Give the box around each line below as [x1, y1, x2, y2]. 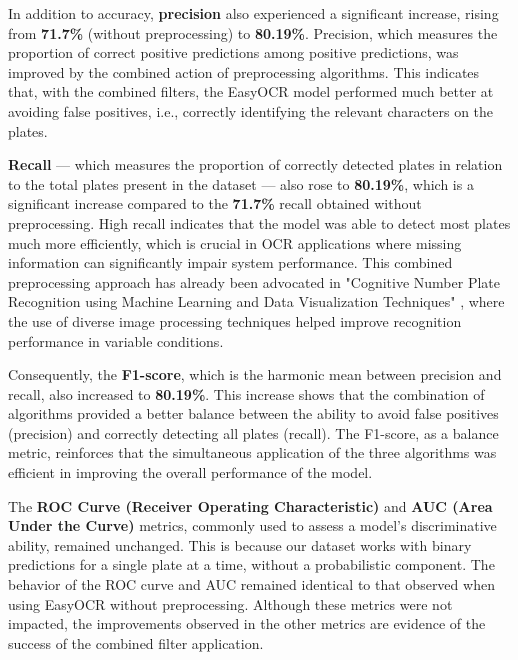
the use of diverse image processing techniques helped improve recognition [8, 310, 462, 331]
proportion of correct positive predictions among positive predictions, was [8, 42, 459, 63]
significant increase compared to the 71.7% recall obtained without [8, 193, 422, 214]
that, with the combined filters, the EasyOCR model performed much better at [8, 81, 494, 102]
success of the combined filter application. [8, 632, 264, 653]
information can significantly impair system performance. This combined [8, 252, 453, 273]
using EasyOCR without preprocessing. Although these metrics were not [8, 593, 453, 614]
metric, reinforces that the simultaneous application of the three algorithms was [8, 442, 497, 463]
